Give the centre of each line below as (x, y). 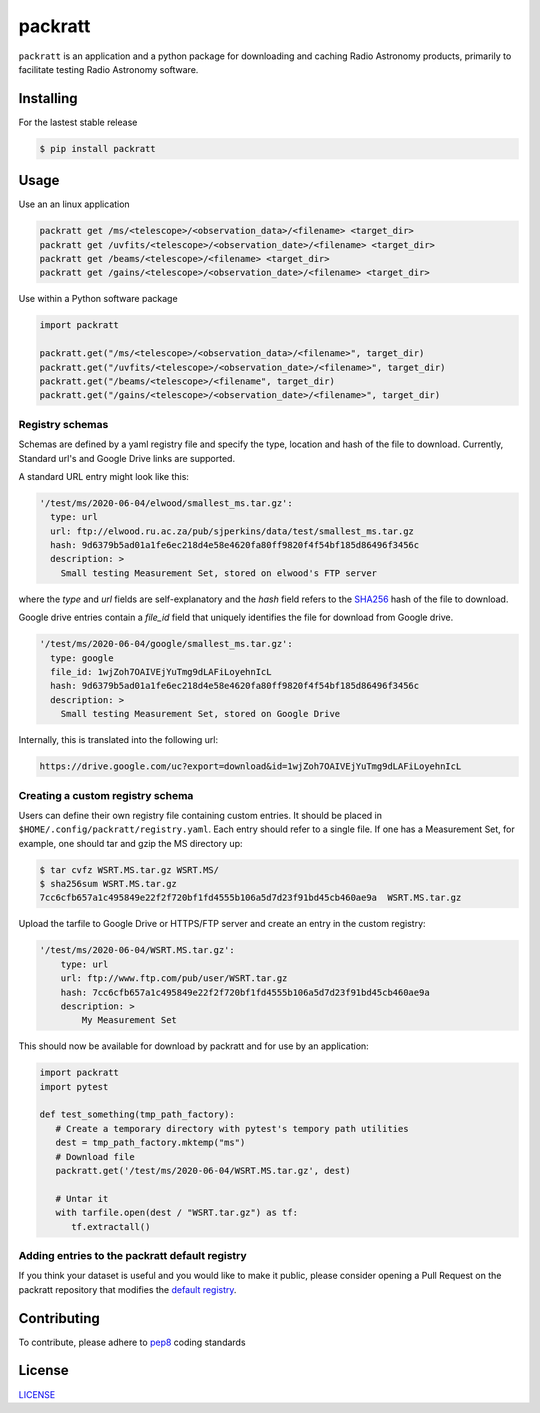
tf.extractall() (111, 1226)
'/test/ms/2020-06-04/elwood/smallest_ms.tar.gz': (166, 503)
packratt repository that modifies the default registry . (127, 1289)
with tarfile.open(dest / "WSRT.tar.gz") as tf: (177, 1213)
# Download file (95, 1156)
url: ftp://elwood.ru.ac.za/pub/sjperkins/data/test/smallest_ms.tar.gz (232, 531)
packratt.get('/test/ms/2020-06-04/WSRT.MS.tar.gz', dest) (203, 1171)
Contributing (59, 1318)
